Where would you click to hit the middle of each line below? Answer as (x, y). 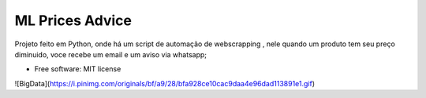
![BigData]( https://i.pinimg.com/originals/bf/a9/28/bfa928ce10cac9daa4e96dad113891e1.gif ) (165, 83)
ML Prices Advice (73, 20)
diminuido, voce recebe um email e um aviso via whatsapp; (111, 54)
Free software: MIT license (78, 69)
